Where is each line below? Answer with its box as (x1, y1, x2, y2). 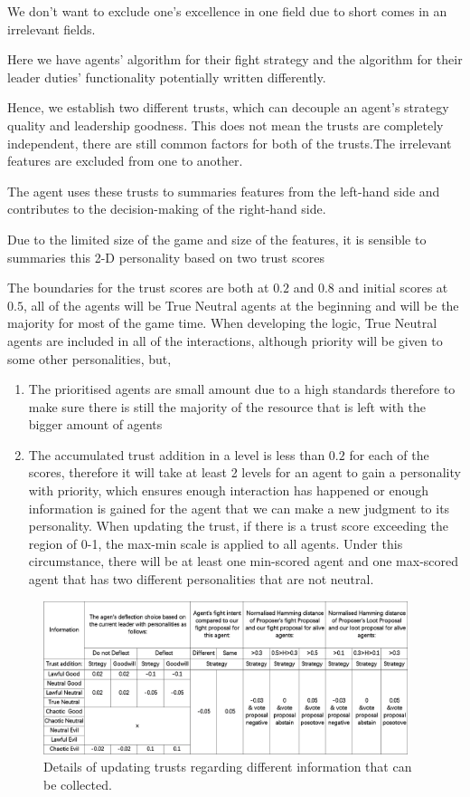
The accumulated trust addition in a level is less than (28, 445, 325, 464)
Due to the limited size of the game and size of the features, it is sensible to (7, 229, 427, 248)
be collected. (43, 774, 112, 793)
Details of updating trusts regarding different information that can (43, 757, 412, 776)
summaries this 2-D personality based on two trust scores (7, 247, 324, 266)
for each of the (349, 445, 429, 464)
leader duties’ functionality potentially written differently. (7, 67, 326, 86)
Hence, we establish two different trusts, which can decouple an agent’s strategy (7, 98, 449, 117)
